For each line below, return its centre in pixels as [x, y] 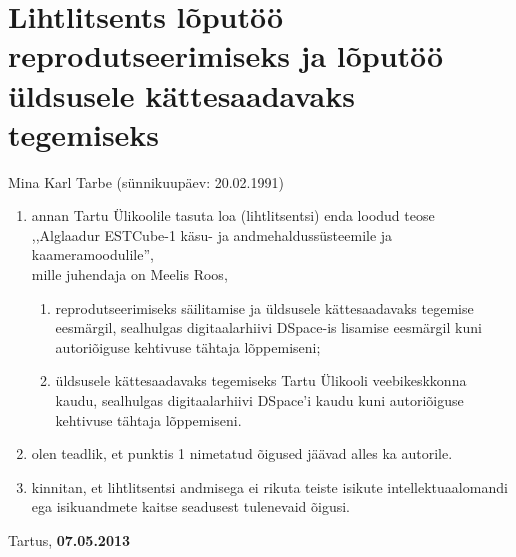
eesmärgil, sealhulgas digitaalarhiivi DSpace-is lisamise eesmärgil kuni [268, 327]
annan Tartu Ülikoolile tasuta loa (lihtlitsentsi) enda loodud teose [233, 215]
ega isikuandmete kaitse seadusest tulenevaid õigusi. [190, 506]
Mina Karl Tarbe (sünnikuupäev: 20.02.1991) [146, 181]
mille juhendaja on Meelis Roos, [129, 274]
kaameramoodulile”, [92, 254]
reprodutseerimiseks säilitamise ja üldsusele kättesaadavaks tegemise [264, 307]
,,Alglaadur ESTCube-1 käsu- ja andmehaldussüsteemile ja [212, 234]
